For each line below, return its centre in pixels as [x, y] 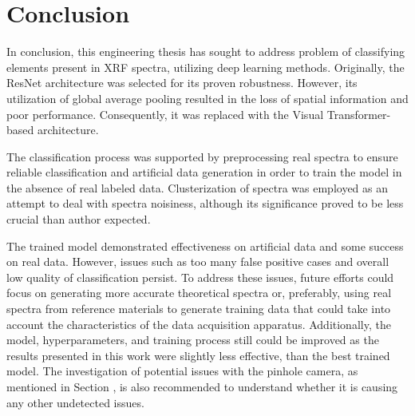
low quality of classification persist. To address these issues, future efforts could [200, 277]
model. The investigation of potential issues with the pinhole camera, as [182, 371]
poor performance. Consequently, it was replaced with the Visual [165, 114]
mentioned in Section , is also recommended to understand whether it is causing [202, 386]
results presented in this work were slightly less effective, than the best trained [198, 355]
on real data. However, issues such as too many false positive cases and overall [198, 261]
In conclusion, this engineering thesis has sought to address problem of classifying [206, 52]
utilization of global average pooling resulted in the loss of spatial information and [207, 98]
